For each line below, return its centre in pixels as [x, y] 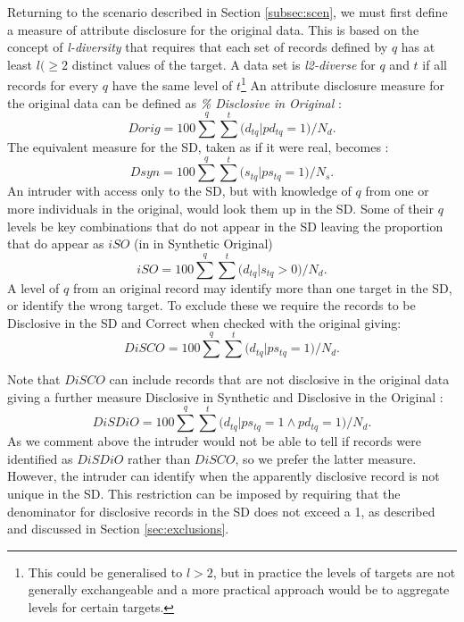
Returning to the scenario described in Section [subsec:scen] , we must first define [228, 12]
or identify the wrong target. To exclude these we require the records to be [211, 305]
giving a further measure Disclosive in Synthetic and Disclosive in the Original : [225, 396]
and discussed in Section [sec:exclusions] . [118, 529]
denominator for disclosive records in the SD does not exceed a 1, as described [221, 511]
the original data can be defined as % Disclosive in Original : [174, 102]
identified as [40, 458]
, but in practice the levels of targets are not [334, 572]
